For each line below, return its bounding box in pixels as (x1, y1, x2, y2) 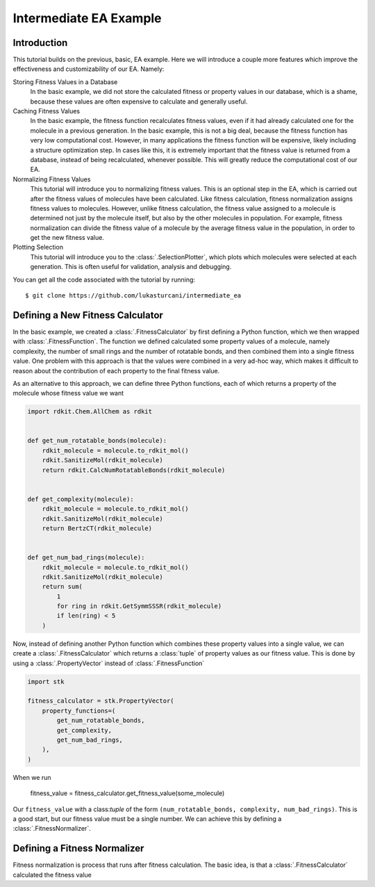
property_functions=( (42, 706, 116, 715)
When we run (12, 773, 51, 781)
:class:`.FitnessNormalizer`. (12, 824, 91, 833)
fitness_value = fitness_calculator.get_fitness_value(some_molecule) (30, 789, 225, 797)
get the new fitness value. (30, 234, 104, 242)
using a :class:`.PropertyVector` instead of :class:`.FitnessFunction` (12, 659, 205, 667)
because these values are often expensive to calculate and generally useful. (30, 97, 248, 106)
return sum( (42, 583, 83, 591)
